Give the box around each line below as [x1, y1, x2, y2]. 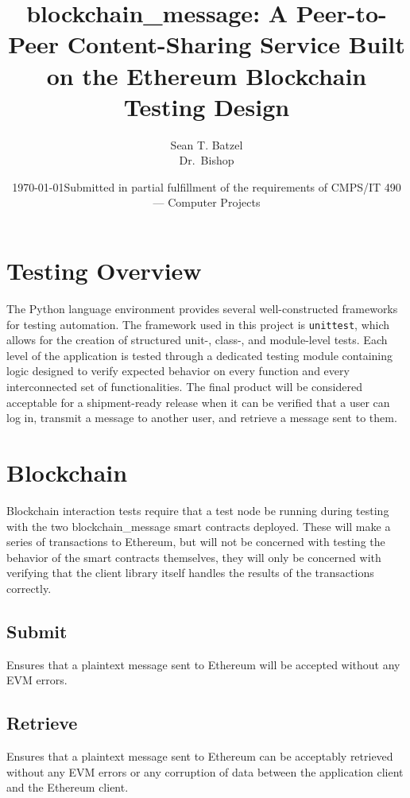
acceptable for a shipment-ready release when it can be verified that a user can [6, 393, 390, 410]
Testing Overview [6, 254, 202, 287]
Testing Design [123, 90, 290, 122]
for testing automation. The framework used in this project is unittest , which [6, 316, 390, 332]
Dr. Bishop [179, 152, 234, 169]
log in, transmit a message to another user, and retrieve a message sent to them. [6, 409, 397, 426]
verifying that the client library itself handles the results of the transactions [6, 564, 374, 581]
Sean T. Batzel [170, 136, 243, 153]
